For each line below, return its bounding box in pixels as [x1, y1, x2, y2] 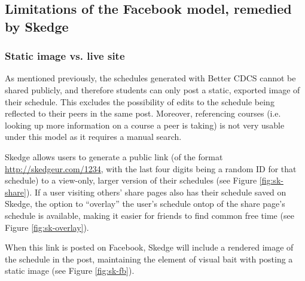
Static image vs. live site [5, 48, 125, 63]
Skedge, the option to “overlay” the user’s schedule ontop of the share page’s [5, 197, 285, 210]
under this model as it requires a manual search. [5, 130, 182, 143]
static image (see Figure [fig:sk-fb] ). [5, 264, 135, 277]
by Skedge [5, 17, 69, 35]
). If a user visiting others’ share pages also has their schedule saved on [26, 185, 286, 198]
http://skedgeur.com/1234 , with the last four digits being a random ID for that [5, 162, 297, 175]
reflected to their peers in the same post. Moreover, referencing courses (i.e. [5, 107, 281, 120]
